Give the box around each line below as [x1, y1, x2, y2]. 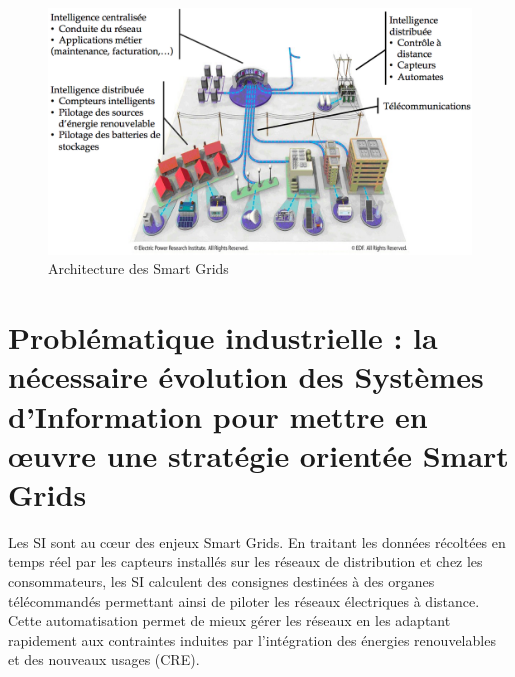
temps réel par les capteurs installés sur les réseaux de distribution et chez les [8, 551, 483, 572]
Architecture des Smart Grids [48, 258, 229, 279]
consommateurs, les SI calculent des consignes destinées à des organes [8, 571, 435, 592]
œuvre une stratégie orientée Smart [8, 434, 509, 475]
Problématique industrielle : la [8, 317, 438, 358]
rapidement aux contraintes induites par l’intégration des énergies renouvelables [8, 629, 496, 650]
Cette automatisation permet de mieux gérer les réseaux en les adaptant [8, 610, 451, 631]
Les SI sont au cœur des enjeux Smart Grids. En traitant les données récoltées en [8, 531, 506, 552]
